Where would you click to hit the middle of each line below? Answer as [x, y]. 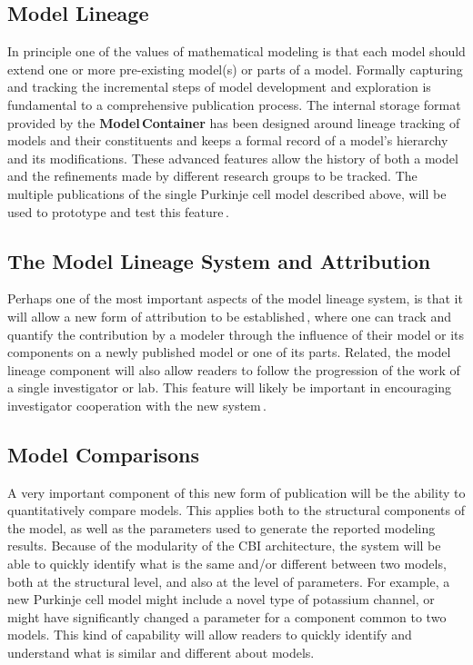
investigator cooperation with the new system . [137, 405]
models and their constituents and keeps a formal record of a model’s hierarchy [228, 140]
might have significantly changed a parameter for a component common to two [227, 616]
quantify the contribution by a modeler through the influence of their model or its [236, 334]
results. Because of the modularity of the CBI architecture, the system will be [224, 546]
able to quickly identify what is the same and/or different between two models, [227, 564]
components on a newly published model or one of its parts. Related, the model [229, 352]
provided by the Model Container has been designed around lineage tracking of [234, 122]
